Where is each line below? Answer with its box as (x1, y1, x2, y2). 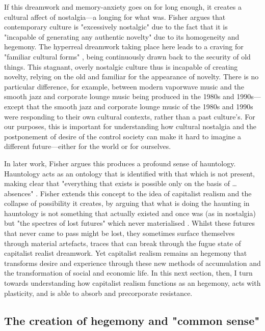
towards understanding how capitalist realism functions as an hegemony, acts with (4, 278, 261, 288)
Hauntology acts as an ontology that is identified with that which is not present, (4, 168, 255, 178)
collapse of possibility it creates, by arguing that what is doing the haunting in (4, 198, 250, 208)
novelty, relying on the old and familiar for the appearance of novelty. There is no (4, 71, 259, 82)
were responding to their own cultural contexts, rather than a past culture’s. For (4, 111, 255, 122)
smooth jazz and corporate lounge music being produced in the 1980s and (4, 91, 234, 102)
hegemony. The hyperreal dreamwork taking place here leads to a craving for (4, 41, 244, 52)
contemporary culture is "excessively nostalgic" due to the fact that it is (4, 21, 228, 32)
